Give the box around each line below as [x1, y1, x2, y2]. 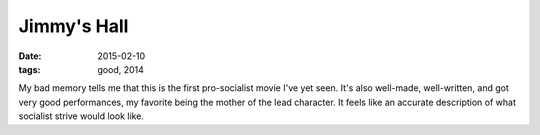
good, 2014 [97, 63, 145, 75]
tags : [18, 63, 41, 75]
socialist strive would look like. [18, 110, 145, 122]
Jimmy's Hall [18, 15, 129, 37]
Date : [18, 50, 42, 62]
